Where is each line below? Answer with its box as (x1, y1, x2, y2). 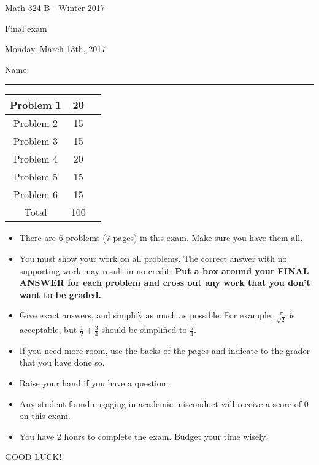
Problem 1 (10, 98, 61, 112)
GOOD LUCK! (5, 450, 62, 463)
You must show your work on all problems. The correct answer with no (19, 252, 287, 264)
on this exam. (19, 409, 71, 422)
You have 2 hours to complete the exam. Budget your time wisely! (19, 429, 269, 442)
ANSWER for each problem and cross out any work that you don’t (19, 276, 310, 289)
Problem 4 (13, 152, 58, 166)
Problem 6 (13, 187, 58, 202)
